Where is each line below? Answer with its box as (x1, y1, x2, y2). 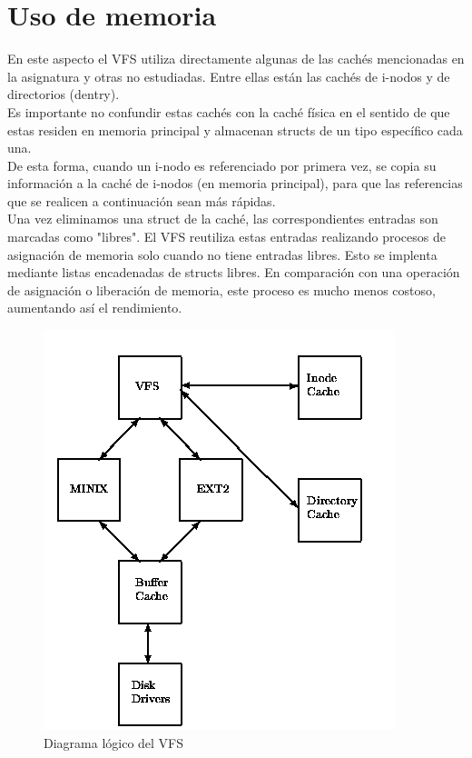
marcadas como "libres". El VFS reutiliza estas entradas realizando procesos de (7, 227, 446, 246)
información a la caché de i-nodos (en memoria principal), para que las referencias (7, 174, 463, 193)
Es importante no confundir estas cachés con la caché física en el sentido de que (7, 102, 450, 121)
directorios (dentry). (7, 85, 120, 104)
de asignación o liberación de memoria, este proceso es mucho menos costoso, (7, 280, 436, 299)
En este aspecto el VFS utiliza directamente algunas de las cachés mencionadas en (7, 49, 465, 68)
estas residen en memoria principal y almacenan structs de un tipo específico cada (7, 120, 463, 139)
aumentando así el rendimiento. (7, 298, 182, 317)
